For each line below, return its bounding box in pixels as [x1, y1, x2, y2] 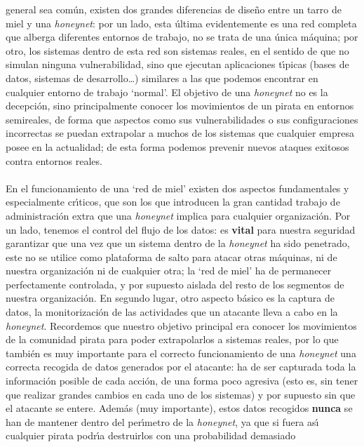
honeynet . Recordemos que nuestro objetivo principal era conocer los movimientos [6, 318, 357, 333]
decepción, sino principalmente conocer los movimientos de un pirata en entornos [6, 98, 354, 113]
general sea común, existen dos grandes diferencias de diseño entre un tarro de [6, 2, 342, 16]
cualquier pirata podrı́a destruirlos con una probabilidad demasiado [6, 428, 296, 443]
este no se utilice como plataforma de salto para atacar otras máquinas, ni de [6, 249, 337, 264]
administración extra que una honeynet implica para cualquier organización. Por [6, 208, 351, 222]
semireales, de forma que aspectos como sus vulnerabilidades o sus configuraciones [6, 112, 358, 126]
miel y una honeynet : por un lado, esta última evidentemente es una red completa [6, 15, 357, 30]
